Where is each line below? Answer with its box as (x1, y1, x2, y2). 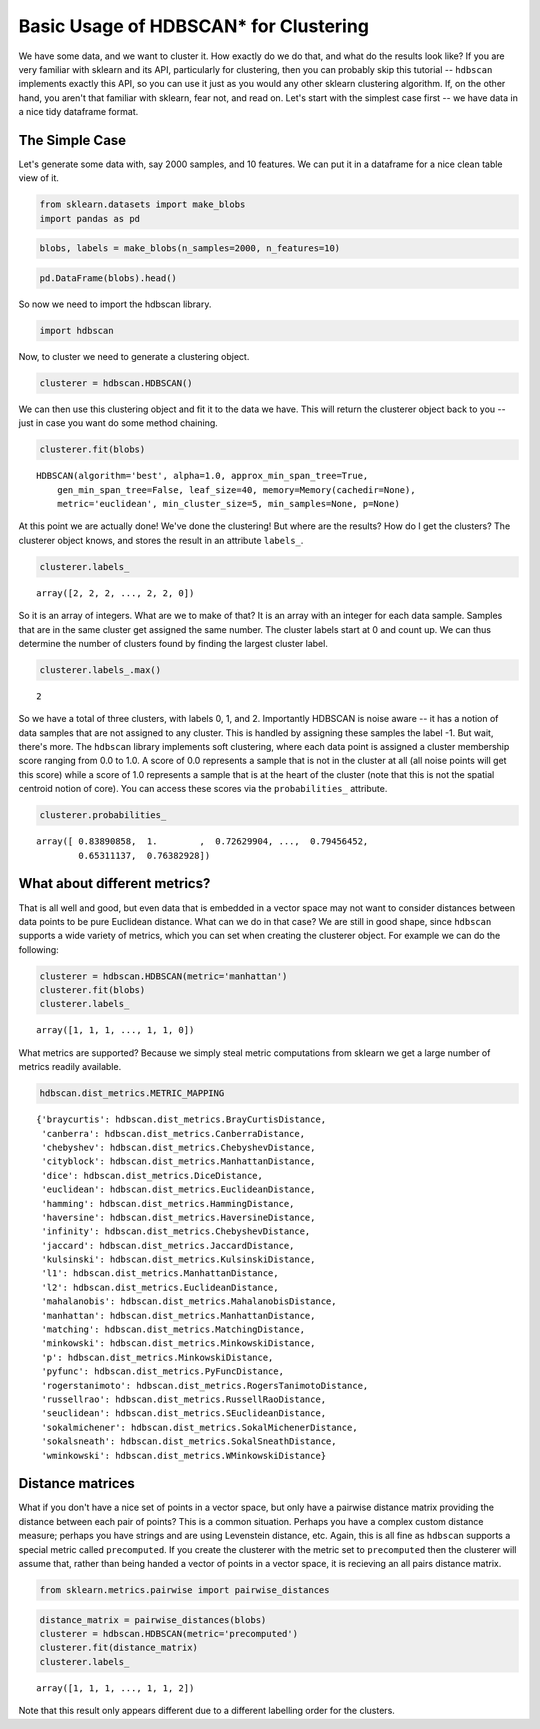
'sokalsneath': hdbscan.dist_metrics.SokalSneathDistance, (41, 1436, 337, 1447)
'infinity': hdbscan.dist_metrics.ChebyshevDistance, (41, 1226, 311, 1237)
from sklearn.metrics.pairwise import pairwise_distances (39, 1585, 330, 1595)
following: (18, 943, 59, 955)
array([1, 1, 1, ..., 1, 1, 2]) (36, 1682, 195, 1694)
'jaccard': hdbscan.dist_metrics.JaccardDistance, (41, 1240, 295, 1251)
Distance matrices (18, 1475, 135, 1492)
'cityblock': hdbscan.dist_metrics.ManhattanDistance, (41, 1156, 316, 1167)
